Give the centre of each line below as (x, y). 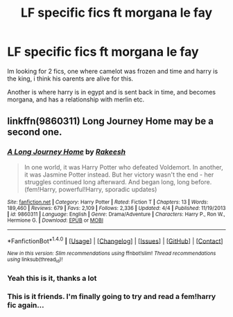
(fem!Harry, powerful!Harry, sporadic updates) (90, 189)
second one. (35, 132)
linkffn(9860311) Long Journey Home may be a (110, 121)
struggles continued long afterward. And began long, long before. (118, 181)
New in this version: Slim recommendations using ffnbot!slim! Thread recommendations (112, 254)
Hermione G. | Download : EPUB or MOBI (55, 220)
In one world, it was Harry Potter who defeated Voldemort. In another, (123, 167)
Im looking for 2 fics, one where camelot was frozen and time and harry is (113, 71)
